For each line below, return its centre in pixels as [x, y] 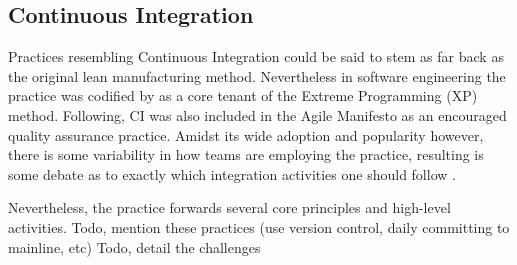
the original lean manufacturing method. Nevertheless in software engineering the [257, 75]
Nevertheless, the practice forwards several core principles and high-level [229, 207]
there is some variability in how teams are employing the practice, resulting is [246, 154]
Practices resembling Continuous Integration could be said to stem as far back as [256, 56]
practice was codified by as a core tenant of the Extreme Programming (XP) [243, 95]
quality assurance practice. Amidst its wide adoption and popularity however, [246, 134]
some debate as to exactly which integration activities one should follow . [232, 173]
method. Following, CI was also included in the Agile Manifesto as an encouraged [257, 114]
